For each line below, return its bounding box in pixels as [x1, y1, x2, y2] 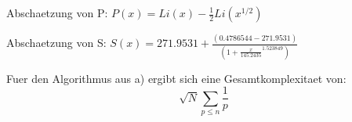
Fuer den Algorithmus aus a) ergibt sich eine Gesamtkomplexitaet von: [6, 70, 347, 86]
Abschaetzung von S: [6, 34, 107, 51]
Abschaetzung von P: [6, 5, 108, 20]
